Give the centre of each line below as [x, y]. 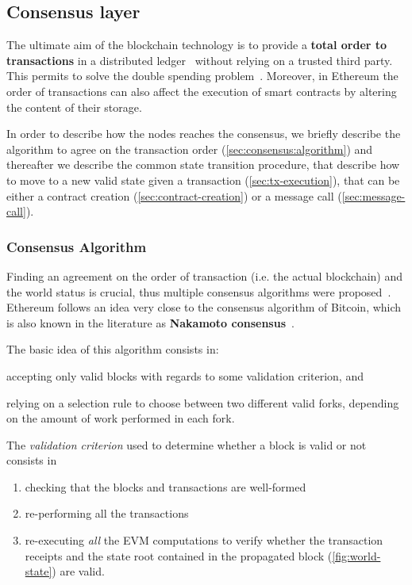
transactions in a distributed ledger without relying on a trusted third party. [200, 60]
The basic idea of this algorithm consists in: [113, 349]
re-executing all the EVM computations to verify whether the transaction [204, 540]
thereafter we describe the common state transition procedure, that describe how [203, 164]
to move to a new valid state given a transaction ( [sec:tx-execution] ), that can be [203, 180]
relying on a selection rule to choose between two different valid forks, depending [203, 402]
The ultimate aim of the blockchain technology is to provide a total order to [197, 45]
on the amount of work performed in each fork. [121, 418]
